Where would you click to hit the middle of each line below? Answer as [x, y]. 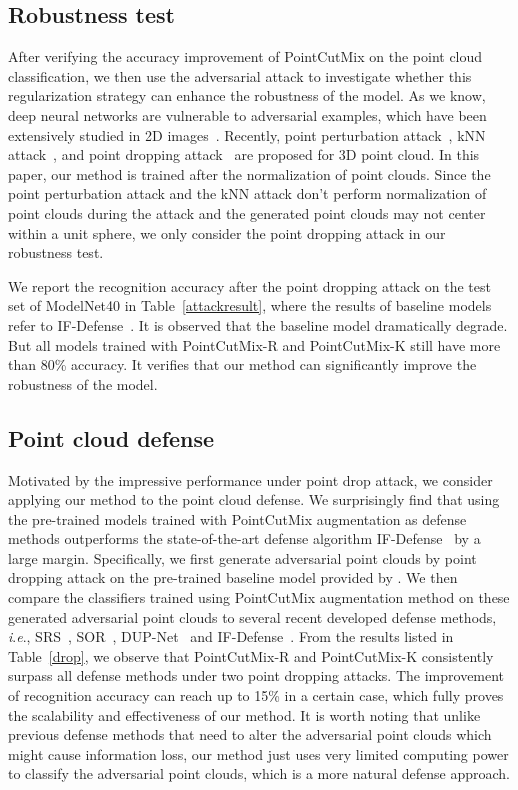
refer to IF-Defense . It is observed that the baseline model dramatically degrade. [258, 324]
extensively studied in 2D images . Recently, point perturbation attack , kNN [247, 134]
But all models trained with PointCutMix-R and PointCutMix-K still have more [254, 344]
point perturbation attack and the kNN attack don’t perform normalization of [247, 193]
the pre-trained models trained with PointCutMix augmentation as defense [237, 518]
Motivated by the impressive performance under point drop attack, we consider [250, 479]
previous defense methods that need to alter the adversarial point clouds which [250, 734]
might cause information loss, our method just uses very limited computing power [258, 753]
